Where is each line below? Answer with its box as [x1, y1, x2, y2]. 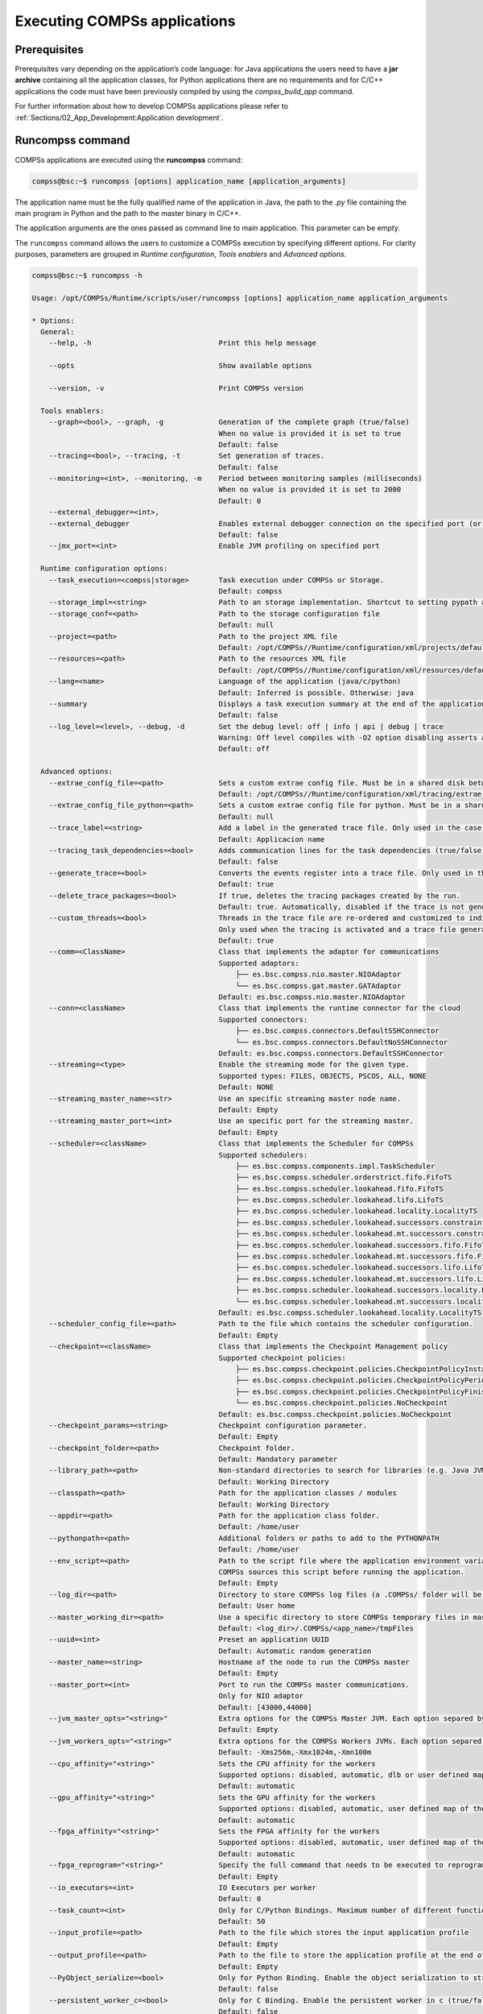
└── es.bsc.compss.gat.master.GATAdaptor [235, 981, 402, 990]
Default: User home [218, 1602, 295, 1610]
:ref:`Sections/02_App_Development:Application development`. [14, 113, 225, 122]
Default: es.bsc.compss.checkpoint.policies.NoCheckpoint [218, 1410, 452, 1419]
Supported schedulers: [218, 1150, 308, 1159]
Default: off [218, 744, 270, 753]
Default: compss [218, 586, 283, 595]
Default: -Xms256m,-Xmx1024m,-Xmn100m [218, 1748, 372, 1757]
